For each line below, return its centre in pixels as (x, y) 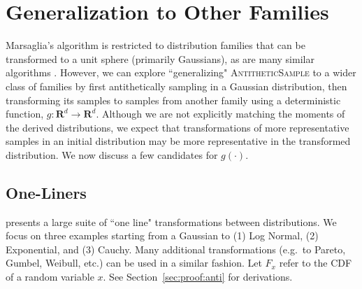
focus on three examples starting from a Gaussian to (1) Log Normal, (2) (162, 235)
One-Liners (46, 192)
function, (25, 114)
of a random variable (50, 277)
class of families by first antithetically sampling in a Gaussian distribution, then (176, 86)
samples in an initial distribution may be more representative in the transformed (178, 141)
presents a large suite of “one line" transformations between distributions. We (171, 221)
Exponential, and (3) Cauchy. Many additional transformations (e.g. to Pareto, (176, 249)
